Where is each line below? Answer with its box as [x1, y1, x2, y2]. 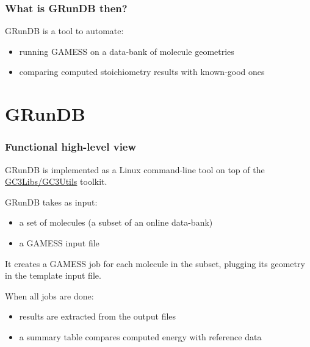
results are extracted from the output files [19, 310, 176, 323]
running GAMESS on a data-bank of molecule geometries [19, 45, 234, 57]
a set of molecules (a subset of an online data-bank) [19, 216, 213, 229]
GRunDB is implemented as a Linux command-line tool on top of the [5, 163, 265, 176]
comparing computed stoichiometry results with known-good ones [19, 65, 265, 78]
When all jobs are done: [5, 289, 94, 302]
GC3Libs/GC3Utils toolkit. [5, 175, 107, 188]
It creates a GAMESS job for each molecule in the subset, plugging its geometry [5, 257, 305, 270]
